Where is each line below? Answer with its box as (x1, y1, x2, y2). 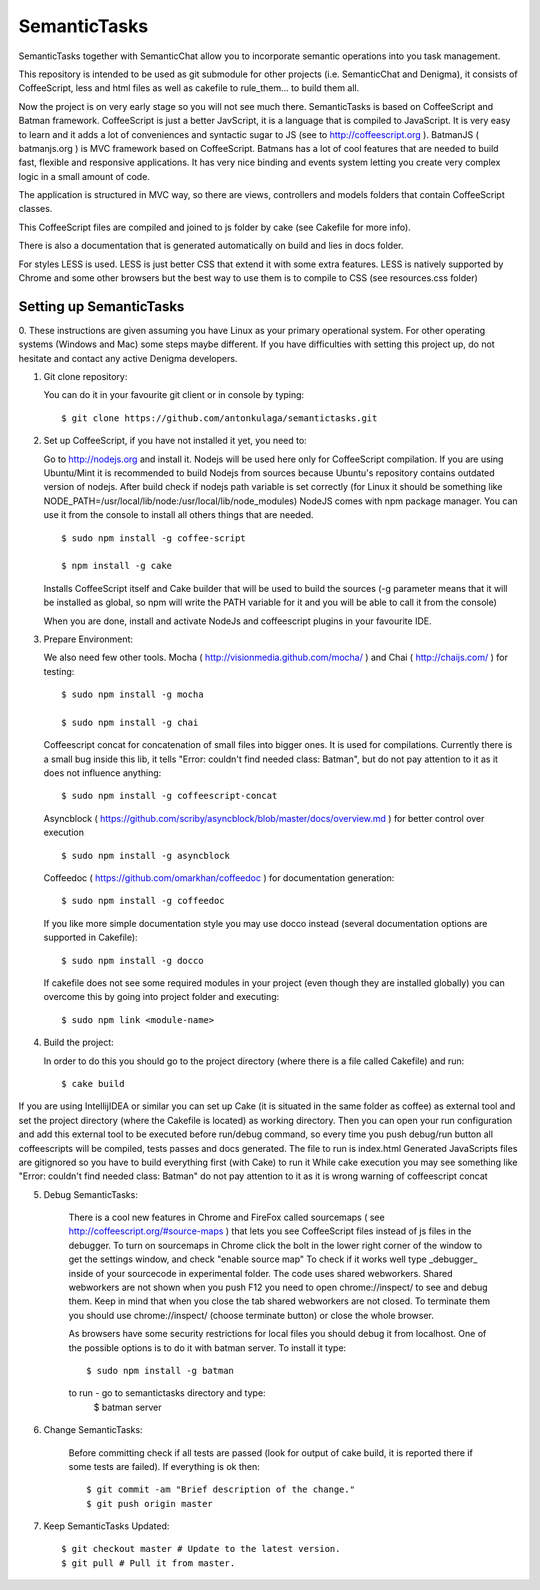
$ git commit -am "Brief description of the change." (86, 1484, 355, 1495)
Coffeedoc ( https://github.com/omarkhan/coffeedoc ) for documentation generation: (43, 872, 395, 884)
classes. (18, 203, 53, 215)
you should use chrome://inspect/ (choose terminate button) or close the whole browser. (68, 1309, 434, 1321)
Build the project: (43, 1036, 114, 1049)
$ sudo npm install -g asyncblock (61, 850, 230, 861)
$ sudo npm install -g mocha (61, 689, 204, 700)
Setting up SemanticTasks (18, 298, 185, 315)
